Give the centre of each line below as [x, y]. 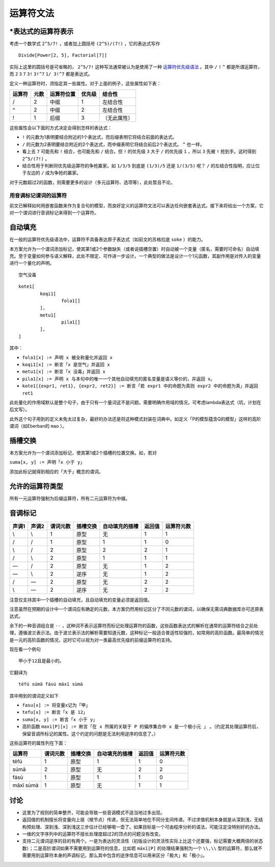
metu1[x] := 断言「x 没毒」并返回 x [64, 372]
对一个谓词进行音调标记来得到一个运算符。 [54, 213]
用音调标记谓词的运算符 [38, 195]
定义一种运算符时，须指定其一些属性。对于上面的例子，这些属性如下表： [85, 83]
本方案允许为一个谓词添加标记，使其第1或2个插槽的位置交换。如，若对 [83, 453]
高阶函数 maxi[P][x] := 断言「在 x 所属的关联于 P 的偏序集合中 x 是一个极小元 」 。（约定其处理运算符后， [142, 727]
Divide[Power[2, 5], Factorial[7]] [63, 55]
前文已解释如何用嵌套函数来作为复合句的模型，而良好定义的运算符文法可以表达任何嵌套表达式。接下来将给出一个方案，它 [136, 205]
